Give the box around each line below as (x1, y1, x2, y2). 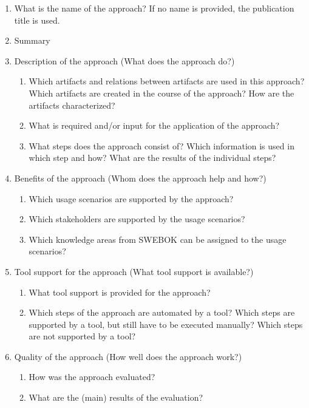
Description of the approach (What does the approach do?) (14, 54, 235, 67)
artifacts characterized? (29, 98, 115, 111)
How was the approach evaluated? (29, 370, 155, 383)
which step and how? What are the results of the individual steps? (29, 151, 276, 164)
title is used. (14, 13, 60, 26)
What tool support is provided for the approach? (29, 285, 211, 298)
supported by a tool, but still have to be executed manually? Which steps (29, 318, 303, 330)
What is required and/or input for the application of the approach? (29, 119, 280, 132)
